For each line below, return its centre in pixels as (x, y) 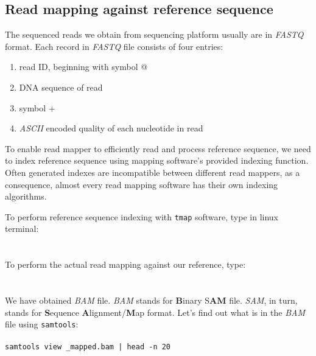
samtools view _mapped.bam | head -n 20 (88, 347)
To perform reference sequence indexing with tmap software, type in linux (142, 216)
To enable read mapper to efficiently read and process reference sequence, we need (158, 148)
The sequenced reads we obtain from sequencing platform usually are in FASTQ (154, 34)
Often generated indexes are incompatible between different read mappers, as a (153, 172)
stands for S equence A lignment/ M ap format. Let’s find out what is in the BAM (155, 312)
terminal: (22, 229)
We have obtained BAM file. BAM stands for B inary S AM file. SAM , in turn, (151, 300)
